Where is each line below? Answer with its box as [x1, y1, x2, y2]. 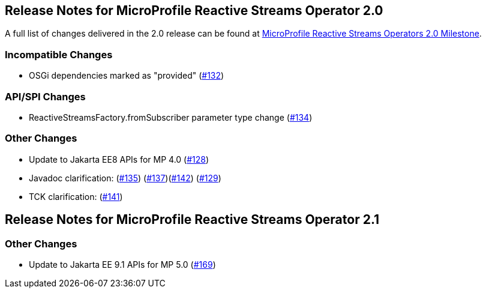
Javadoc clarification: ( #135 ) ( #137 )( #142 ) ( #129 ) [29, 172, 221, 183]
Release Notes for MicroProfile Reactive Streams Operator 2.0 [5, 3, 383, 18]
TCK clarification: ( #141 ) [29, 191, 123, 202]
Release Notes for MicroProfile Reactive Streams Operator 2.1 [5, 212, 380, 228]
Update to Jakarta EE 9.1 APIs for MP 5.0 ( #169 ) [29, 259, 216, 270]
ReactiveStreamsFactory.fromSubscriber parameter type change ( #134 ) [29, 112, 313, 122]
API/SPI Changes [5, 90, 86, 103]
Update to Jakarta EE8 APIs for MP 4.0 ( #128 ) [29, 154, 209, 165]
